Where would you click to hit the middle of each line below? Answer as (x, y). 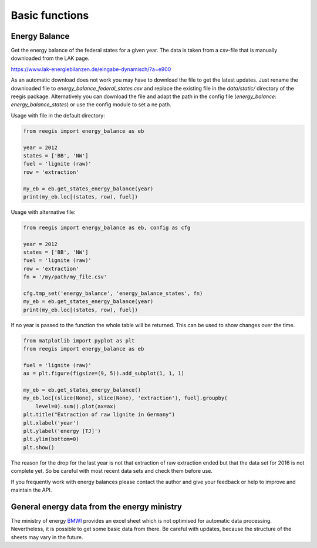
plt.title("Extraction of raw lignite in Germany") (99, 415)
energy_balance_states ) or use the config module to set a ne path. (91, 105)
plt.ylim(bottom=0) (51, 439)
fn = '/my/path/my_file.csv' (65, 277)
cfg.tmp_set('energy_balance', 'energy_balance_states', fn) (113, 293)
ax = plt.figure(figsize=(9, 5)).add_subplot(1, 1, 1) (104, 374)
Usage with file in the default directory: (58, 115)
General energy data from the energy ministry (96, 507)
